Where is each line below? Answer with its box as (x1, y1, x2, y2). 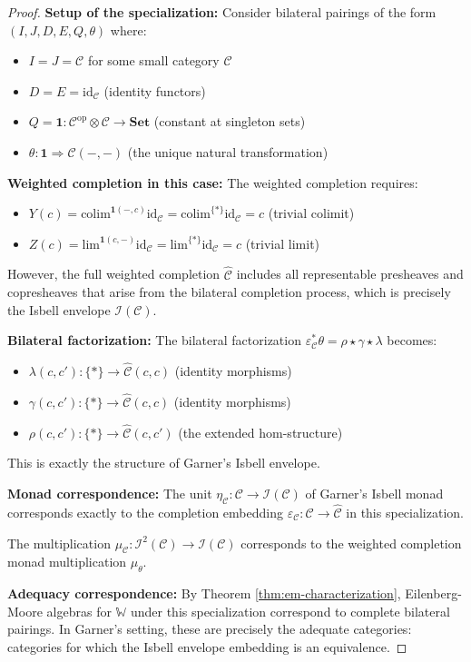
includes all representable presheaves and (236, 264, 464, 283)
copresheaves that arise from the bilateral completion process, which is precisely (7, 282, 451, 301)
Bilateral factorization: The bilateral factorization (7, 331, 301, 350)
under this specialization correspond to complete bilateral (130, 601, 450, 620)
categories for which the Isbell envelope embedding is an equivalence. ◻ (7, 637, 407, 656)
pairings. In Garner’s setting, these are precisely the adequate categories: (7, 619, 412, 638)
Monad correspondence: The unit (7, 483, 212, 502)
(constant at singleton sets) (153, 112, 306, 131)
